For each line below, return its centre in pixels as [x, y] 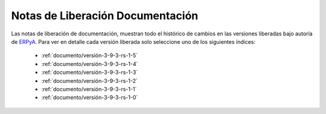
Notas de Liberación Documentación [105, 16]
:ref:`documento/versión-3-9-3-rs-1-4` [90, 64]
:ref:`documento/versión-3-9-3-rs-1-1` [89, 89]
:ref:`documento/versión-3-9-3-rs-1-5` [90, 55]
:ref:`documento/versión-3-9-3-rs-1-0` [90, 97]
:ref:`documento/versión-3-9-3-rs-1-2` [90, 80]
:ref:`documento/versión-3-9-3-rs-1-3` [90, 73]
